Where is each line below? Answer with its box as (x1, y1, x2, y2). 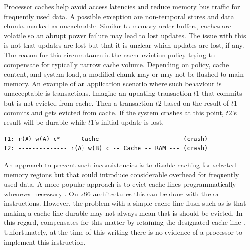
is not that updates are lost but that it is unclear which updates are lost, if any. (4, 40, 244, 50)
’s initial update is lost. (94, 117, 164, 127)
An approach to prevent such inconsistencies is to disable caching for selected (4, 159, 236, 169)
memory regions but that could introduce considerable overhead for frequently (4, 169, 239, 179)
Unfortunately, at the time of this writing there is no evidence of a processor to (4, 227, 243, 237)
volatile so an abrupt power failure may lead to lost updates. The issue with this (4, 30, 246, 40)
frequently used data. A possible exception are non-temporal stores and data (4, 11, 234, 21)
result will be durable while (4, 117, 86, 127)
